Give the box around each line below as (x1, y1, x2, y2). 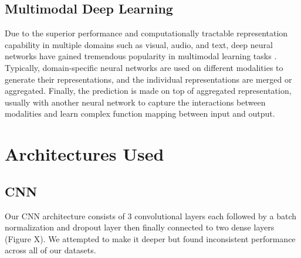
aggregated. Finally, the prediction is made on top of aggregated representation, (5, 84, 292, 97)
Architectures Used (5, 142, 164, 166)
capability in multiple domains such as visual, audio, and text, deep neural (5, 38, 273, 50)
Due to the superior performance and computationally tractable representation (5, 27, 288, 39)
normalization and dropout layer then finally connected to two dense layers (5, 221, 275, 233)
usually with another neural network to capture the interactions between (5, 96, 266, 108)
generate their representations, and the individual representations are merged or (5, 73, 292, 85)
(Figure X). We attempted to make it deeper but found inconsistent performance (5, 232, 296, 245)
